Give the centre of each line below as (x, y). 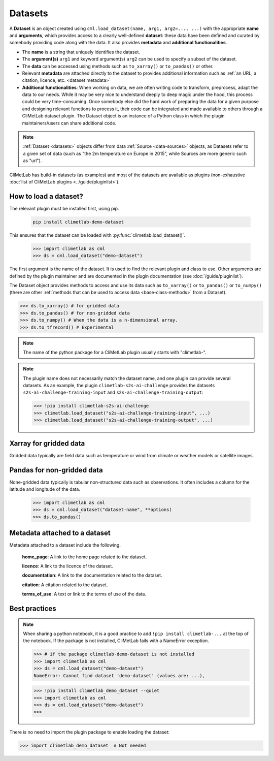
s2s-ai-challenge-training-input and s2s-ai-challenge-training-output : (113, 392)
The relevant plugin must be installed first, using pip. (64, 208)
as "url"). (32, 161)
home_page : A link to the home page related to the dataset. (84, 557)
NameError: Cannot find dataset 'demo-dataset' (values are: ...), (119, 675)
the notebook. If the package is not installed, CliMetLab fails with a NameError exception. (116, 641)
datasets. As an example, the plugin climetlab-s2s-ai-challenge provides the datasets (119, 386)
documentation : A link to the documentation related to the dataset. (92, 575)
